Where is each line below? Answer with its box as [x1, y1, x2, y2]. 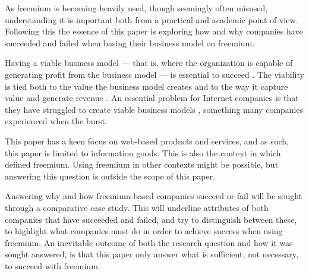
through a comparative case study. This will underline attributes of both [5, 201, 269, 213]
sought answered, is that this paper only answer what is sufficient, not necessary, [5, 248, 298, 260]
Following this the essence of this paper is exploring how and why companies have [5, 25, 303, 37]
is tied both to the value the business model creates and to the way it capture [5, 80, 288, 92]
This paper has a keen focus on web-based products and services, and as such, [5, 134, 289, 147]
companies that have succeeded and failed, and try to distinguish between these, [5, 213, 297, 225]
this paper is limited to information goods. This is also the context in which [5, 146, 281, 159]
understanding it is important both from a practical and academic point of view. [5, 13, 298, 26]
